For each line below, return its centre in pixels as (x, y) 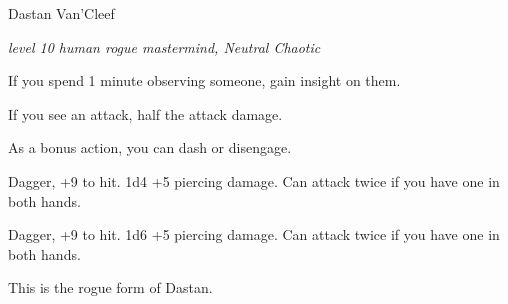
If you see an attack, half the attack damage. (145, 113)
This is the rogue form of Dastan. (110, 287)
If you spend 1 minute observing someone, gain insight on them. (204, 80)
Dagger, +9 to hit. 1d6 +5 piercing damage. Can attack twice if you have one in (254, 234)
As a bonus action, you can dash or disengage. (150, 147)
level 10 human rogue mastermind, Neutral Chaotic (164, 46)
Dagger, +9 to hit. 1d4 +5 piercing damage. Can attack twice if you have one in (254, 180)
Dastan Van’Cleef (61, 13)
